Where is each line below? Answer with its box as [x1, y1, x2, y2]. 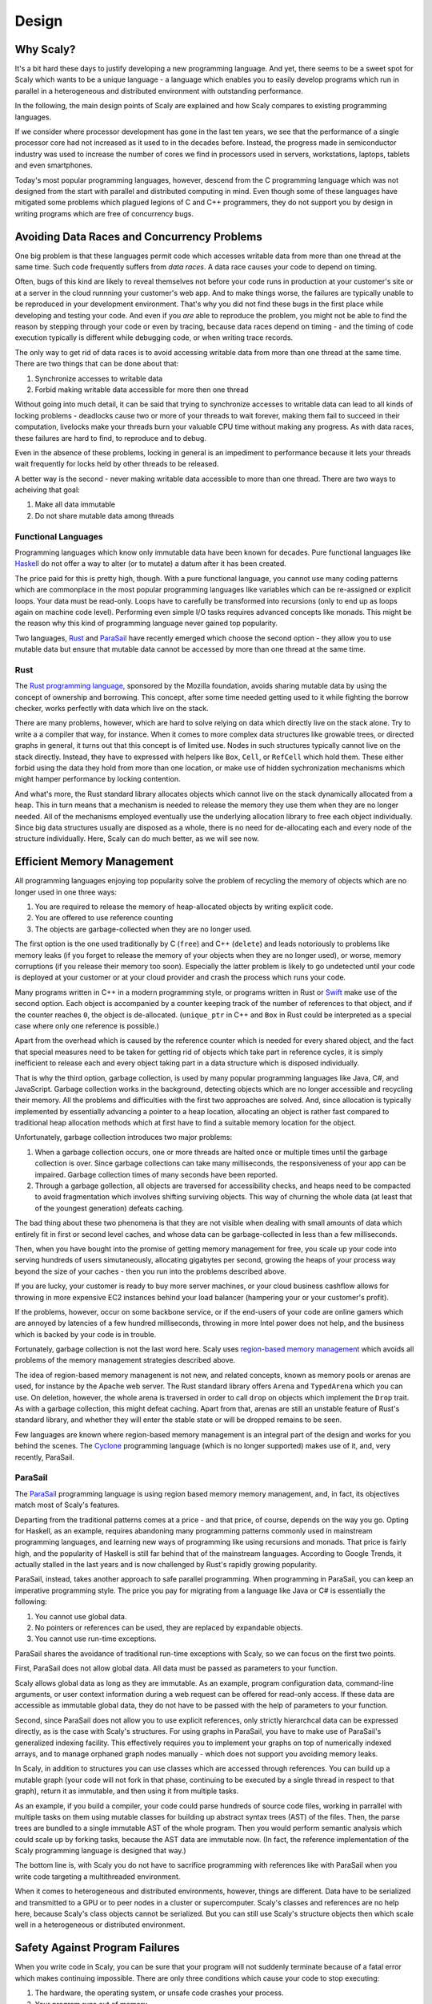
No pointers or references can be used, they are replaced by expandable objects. [34, 1623, 303, 1633]
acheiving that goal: [14, 485, 80, 495]
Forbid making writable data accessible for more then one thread [34, 385, 249, 394]
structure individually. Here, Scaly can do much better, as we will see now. [14, 834, 259, 843]
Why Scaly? [14, 42, 76, 56]
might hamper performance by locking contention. [14, 774, 181, 784]
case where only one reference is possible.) [14, 1020, 160, 1030]
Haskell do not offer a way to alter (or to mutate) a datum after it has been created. [14, 559, 287, 568]
